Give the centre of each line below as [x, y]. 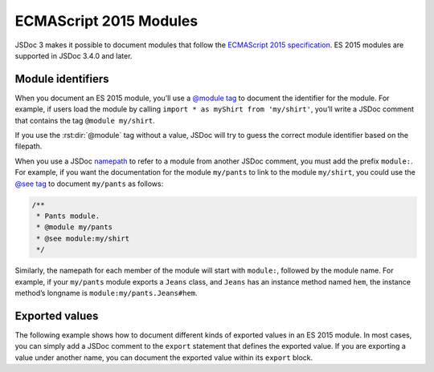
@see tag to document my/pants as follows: [89, 184]
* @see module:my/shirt [83, 238]
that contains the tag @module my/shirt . [85, 120]
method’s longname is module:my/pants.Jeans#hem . [106, 293]
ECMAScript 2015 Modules [106, 21]
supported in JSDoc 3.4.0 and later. [74, 55]
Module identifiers [62, 79]
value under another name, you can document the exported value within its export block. [164, 358]
